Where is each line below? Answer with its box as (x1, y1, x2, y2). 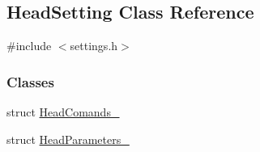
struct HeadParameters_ (6, 130, 130, 147)
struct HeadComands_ (6, 103, 120, 120)
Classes (6, 71, 54, 91)
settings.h (70, 37, 118, 54)
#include (6, 37, 52, 54)
